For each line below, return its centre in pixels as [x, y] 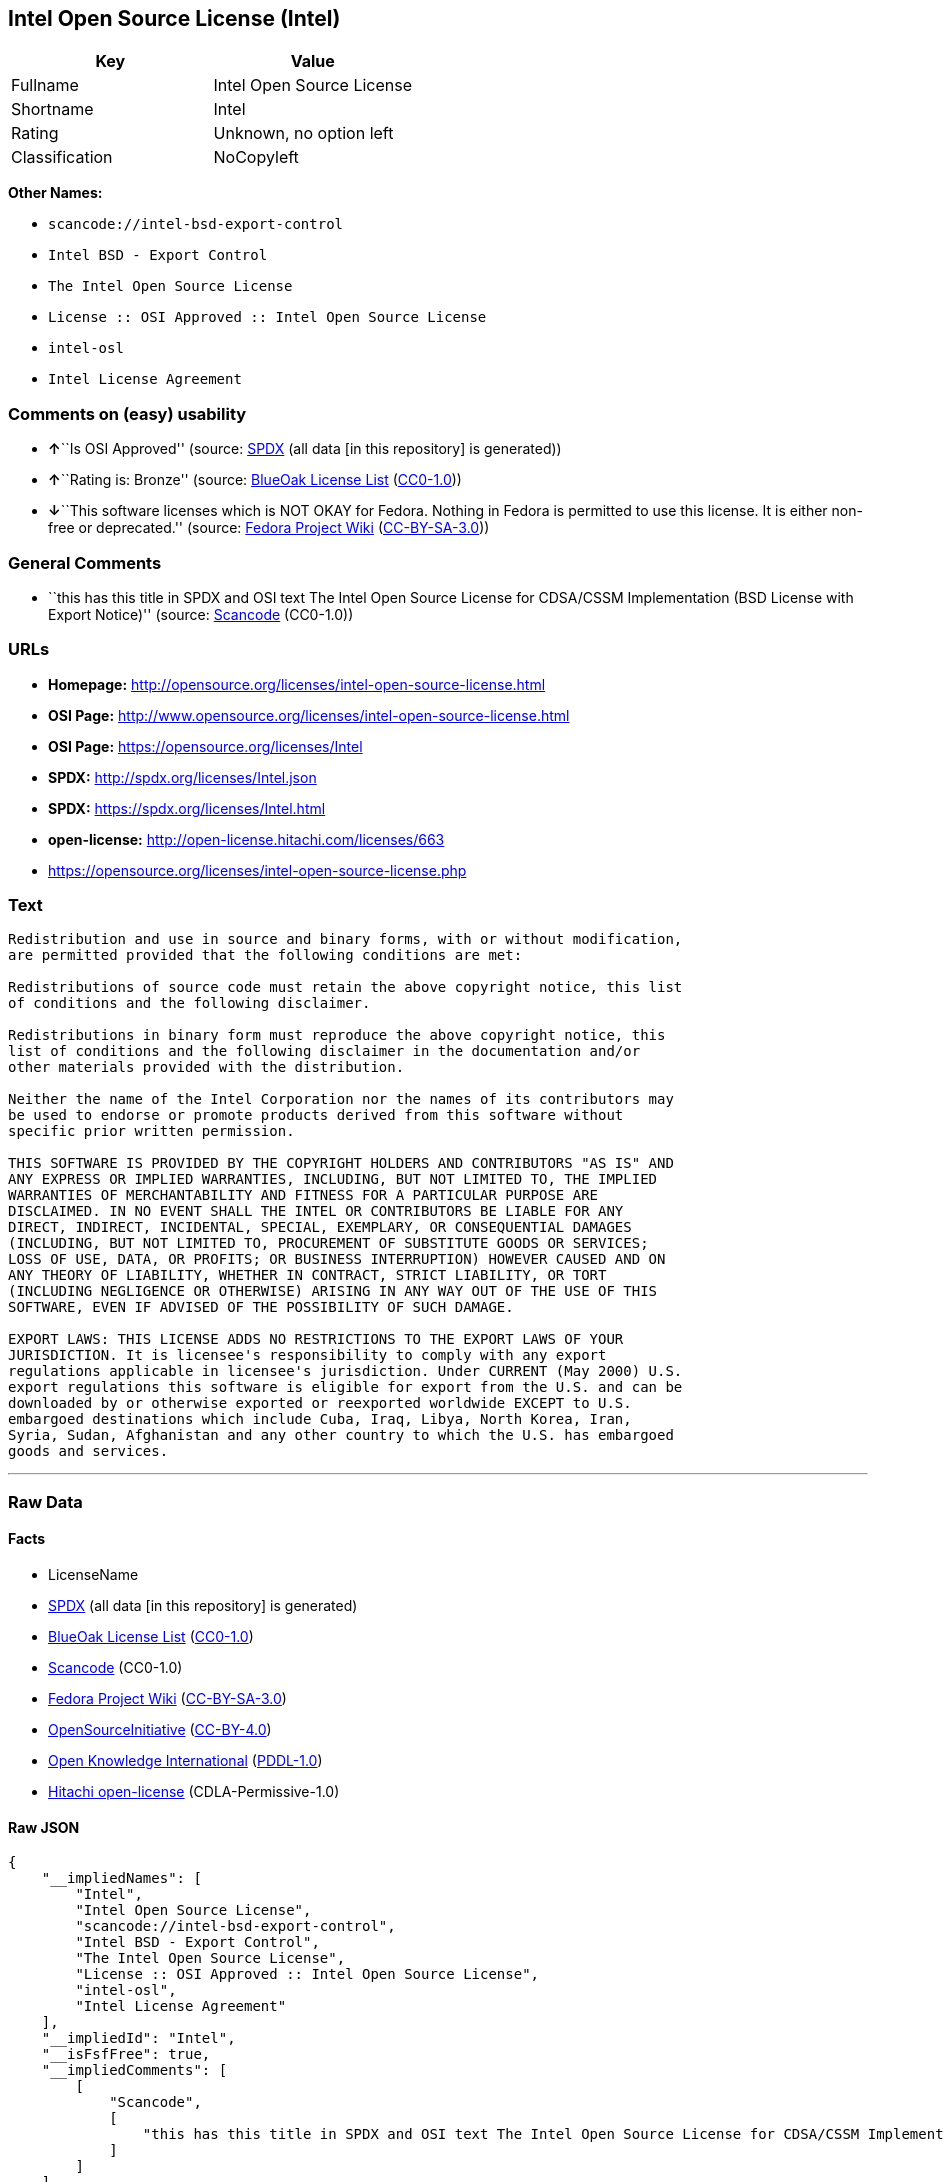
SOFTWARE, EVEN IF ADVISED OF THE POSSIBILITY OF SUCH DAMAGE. [261, 1307]
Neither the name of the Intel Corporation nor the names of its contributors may [341, 1099]
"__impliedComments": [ [134, 2070]
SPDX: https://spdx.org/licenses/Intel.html [187, 808]
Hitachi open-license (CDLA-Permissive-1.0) [194, 1792]
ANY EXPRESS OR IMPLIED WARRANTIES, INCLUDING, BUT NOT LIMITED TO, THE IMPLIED [333, 1179]
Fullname [45, 85]
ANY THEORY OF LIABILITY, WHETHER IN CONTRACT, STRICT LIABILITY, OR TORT [307, 1275]
